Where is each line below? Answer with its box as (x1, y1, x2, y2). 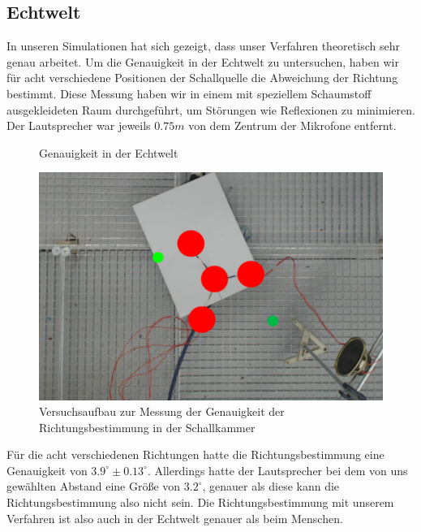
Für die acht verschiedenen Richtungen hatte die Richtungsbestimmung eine (6, 446, 384, 463)
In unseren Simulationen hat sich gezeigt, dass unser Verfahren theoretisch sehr (6, 37, 400, 54)
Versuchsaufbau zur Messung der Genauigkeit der (39, 403, 285, 420)
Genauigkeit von (6, 461, 88, 478)
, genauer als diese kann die (202, 478, 340, 495)
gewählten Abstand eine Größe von (6, 478, 181, 495)
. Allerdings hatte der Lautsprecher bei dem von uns (147, 461, 408, 478)
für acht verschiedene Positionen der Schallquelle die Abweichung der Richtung (6, 69, 398, 86)
